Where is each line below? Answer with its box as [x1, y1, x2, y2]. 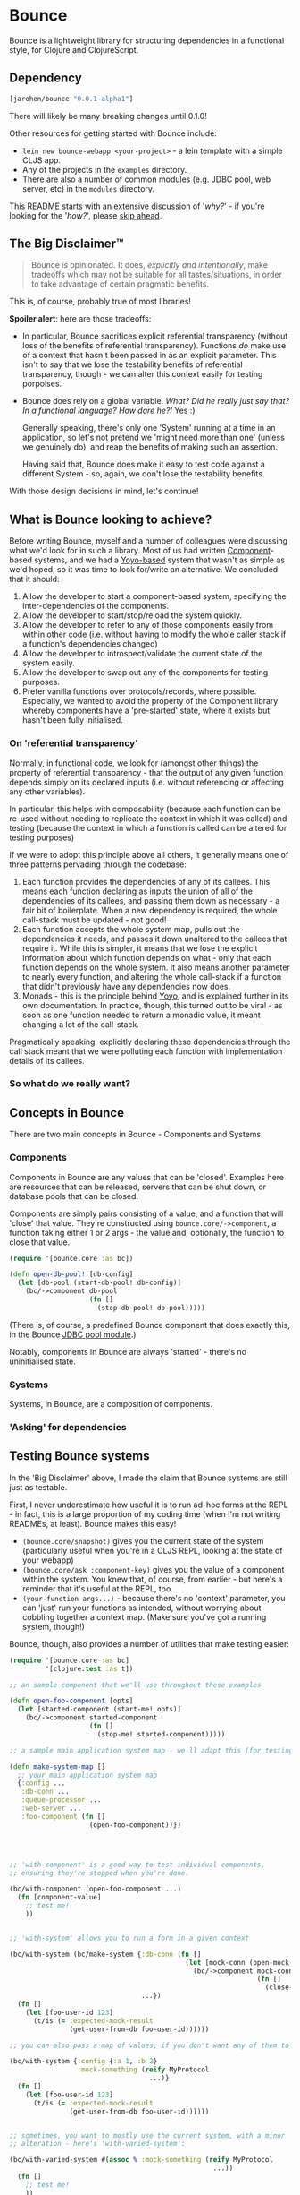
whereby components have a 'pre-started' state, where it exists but [21, 705, 271, 716]
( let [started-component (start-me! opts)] [17, 1705, 181, 1714]
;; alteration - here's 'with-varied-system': [9, 2139, 186, 2148]
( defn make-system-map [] [9, 1762, 105, 1771]
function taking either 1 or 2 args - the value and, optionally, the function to [9, 1227, 285, 1238]
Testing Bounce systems [9, 1448, 150, 1464]
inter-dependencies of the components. [21, 601, 170, 612]
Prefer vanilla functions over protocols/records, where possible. [21, 686, 257, 697]
